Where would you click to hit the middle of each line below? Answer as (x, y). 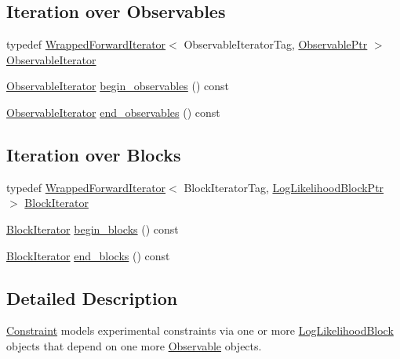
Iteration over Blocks (94, 154)
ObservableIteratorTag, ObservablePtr (276, 44)
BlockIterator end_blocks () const (88, 255)
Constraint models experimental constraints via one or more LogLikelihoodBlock (200, 330)
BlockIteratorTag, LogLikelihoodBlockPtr (284, 187)
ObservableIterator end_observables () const (113, 112)
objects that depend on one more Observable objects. (134, 345)
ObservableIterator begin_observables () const (118, 86)
